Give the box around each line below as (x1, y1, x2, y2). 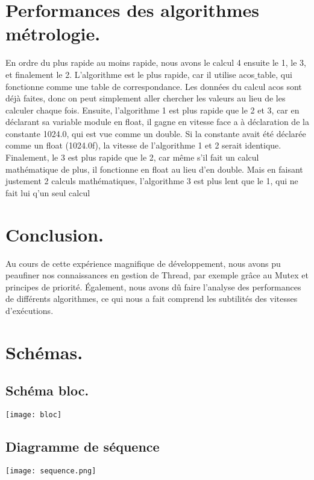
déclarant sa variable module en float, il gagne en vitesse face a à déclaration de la (5, 115, 309, 128)
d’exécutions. (5, 304, 54, 316)
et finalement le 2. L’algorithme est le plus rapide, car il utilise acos (5, 68, 255, 80)
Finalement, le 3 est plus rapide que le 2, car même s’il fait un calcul (5, 151, 259, 164)
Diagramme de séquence (5, 437, 160, 456)
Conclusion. (5, 222, 104, 246)
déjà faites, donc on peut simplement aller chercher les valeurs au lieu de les (5, 92, 286, 104)
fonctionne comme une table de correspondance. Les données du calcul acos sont (5, 80, 302, 92)
